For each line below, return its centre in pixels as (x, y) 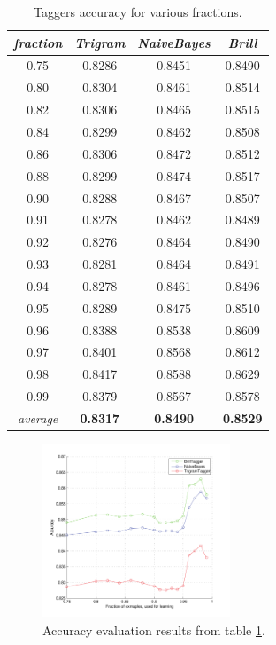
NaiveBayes (174, 42)
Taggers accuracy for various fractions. (138, 12)
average (38, 417)
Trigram (100, 42)
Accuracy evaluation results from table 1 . (154, 630)
